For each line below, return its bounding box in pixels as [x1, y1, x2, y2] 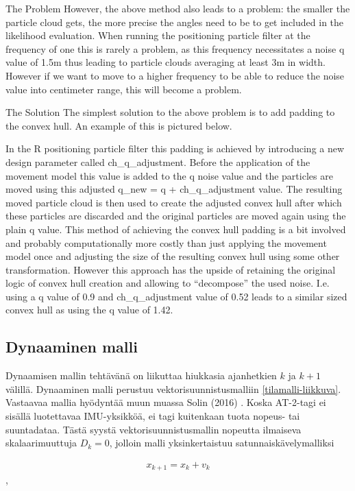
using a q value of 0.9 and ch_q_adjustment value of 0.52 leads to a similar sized [5, 289, 347, 303]
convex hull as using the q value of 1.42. [5, 302, 173, 317]
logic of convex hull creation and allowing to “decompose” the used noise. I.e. [5, 276, 330, 290]
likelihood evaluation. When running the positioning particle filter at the [5, 28, 310, 43]
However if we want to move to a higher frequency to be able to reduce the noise [5, 68, 345, 82]
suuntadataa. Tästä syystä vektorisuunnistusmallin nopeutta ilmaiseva [5, 422, 302, 436]
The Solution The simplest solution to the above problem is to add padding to [5, 105, 335, 119]
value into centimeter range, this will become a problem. [5, 82, 242, 96]
